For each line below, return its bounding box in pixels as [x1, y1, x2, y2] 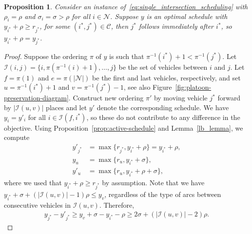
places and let [46, 102, 87, 113]
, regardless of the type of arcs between [104, 189, 221, 199]
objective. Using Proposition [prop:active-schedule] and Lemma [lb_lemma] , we [4, 122, 243, 133]
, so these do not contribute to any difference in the [86, 112, 240, 122]
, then [111, 21, 129, 31]
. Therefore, [99, 199, 135, 210]
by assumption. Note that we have [102, 177, 205, 188]
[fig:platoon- [175, 82, 212, 92]
